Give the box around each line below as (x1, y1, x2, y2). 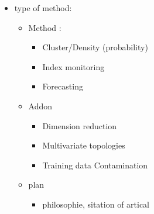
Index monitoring (42, 60, 105, 73)
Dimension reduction (42, 119, 117, 132)
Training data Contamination (42, 158, 148, 171)
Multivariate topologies (42, 139, 125, 151)
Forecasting (42, 80, 83, 92)
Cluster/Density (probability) (42, 41, 148, 53)
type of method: (14, 2, 72, 13)
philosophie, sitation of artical (42, 198, 150, 210)
